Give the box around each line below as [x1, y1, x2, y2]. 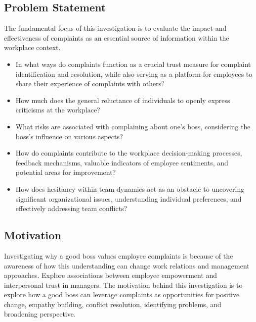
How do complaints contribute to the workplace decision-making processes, [15, 148, 242, 158]
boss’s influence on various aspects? [15, 131, 123, 141]
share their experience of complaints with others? [15, 78, 165, 89]
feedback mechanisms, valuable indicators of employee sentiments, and [15, 157, 228, 167]
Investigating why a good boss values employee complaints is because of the [4, 250, 233, 261]
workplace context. [4, 42, 61, 53]
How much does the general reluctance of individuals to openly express [15, 95, 230, 105]
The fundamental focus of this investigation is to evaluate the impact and [4, 23, 227, 33]
